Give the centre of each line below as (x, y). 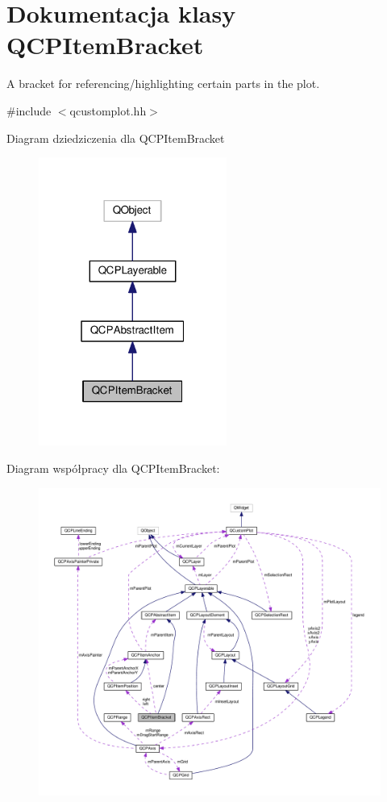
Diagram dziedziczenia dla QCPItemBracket (116, 138)
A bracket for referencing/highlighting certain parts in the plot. (163, 84)
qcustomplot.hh (108, 110)
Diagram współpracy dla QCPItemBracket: (113, 468)
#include (29, 110)
